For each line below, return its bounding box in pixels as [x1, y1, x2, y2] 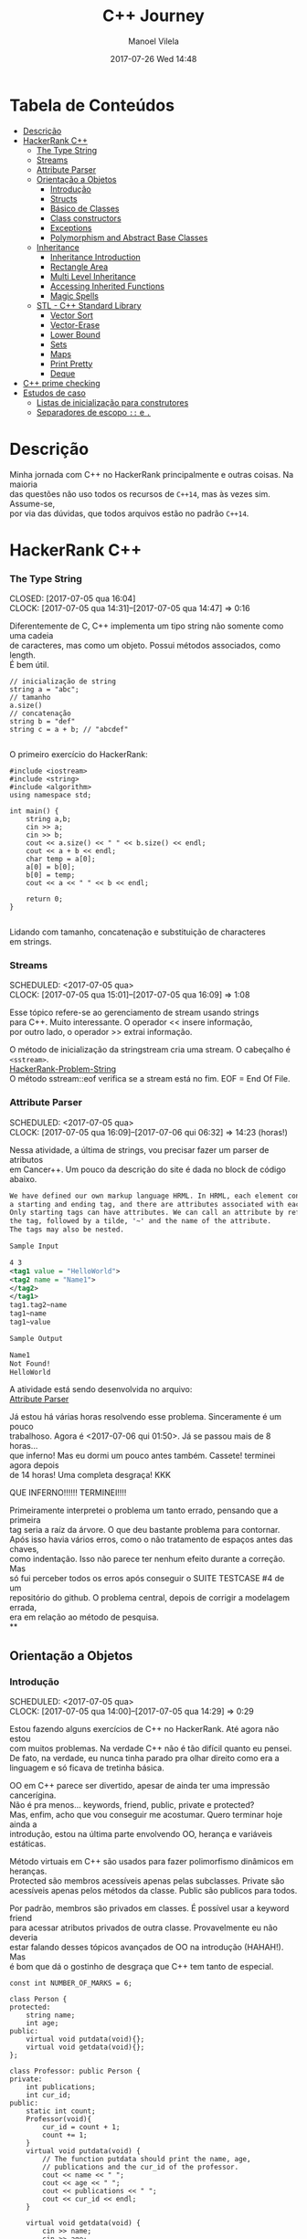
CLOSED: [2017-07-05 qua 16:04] [9, 593, 136, 604]
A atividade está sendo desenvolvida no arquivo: [9, 1384, 193, 1395]
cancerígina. [9, 1790, 57, 1801]
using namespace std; [9, 791, 92, 800]
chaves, [9, 1544, 39, 1555]
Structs [49, 193, 78, 204]
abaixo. [9, 1173, 37, 1184]
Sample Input [9, 1241, 59, 1252]
